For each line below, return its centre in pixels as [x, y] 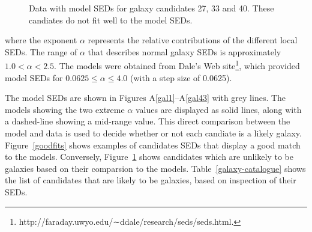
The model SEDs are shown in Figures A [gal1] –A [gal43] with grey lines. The [145, 98]
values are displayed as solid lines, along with [218, 109]
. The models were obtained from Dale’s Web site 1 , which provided [177, 65]
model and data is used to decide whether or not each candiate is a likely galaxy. [153, 133]
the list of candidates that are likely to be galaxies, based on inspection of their [151, 180]
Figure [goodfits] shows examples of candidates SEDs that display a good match [153, 145]
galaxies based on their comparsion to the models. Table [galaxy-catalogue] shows [155, 168]
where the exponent [41, 40]
